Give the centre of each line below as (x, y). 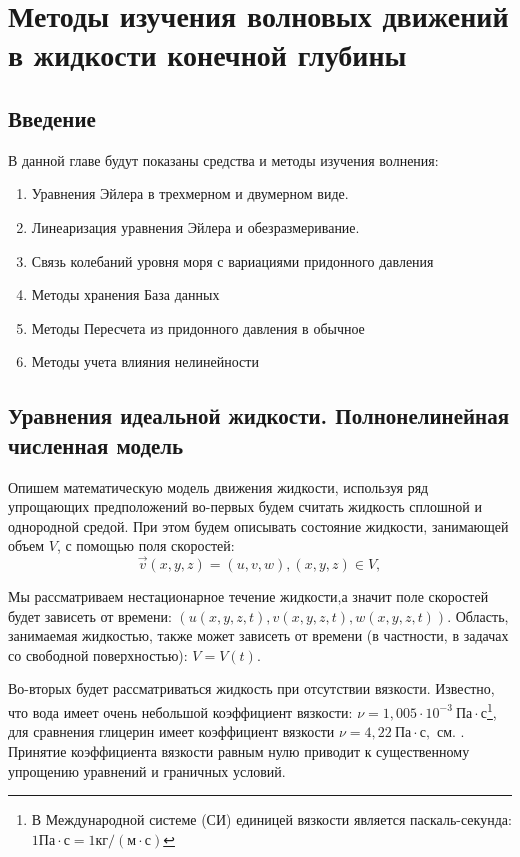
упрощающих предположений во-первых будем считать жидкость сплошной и (245, 506)
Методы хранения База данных (125, 294)
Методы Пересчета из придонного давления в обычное (198, 327)
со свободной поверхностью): (98, 654)
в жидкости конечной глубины (207, 54)
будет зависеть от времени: (90, 615)
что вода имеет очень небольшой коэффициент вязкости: (180, 711)
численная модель (96, 444)
